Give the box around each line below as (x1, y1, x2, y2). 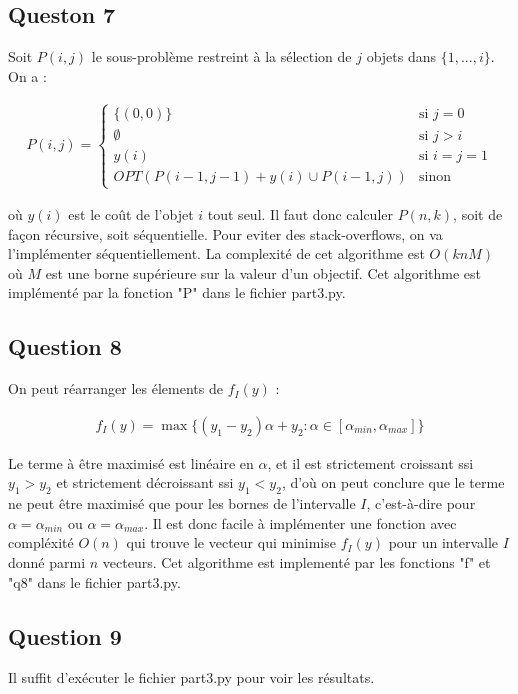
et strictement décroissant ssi (56, 472, 234, 493)
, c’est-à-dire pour (366, 493, 476, 514)
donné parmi (8, 552, 86, 572)
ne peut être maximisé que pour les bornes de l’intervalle (8, 493, 356, 514)
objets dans (366, 46, 437, 67)
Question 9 (8, 620, 122, 651)
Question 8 (8, 331, 122, 362)
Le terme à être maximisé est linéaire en (8, 452, 254, 473)
